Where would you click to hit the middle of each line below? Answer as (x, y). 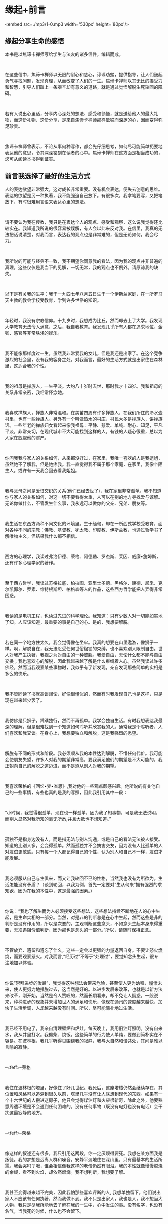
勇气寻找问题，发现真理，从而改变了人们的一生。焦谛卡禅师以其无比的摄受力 (84, 81)
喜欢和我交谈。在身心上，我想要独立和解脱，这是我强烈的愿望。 (75, 733)
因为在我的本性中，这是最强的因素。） (56, 891)
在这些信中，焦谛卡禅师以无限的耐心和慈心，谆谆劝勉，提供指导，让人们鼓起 (84, 74)
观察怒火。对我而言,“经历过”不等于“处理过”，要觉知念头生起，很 (88, 956)
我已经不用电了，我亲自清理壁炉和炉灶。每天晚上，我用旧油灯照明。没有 (79, 1028)
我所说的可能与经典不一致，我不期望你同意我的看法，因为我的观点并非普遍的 (84, 261)
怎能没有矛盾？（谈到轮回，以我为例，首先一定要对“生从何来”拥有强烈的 (84, 884)
